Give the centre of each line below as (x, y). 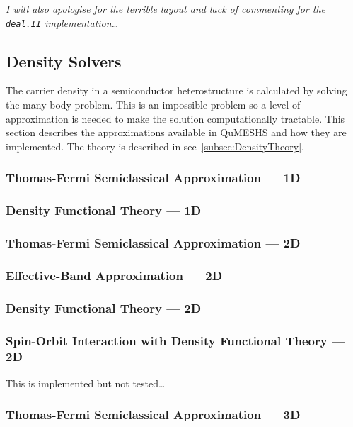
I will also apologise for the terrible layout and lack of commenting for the (166, 9)
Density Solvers (64, 61)
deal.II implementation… (62, 22)
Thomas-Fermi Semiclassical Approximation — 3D (153, 415)
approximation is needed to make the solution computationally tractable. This (175, 118)
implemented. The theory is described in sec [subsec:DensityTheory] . (155, 146)
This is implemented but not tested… (86, 383)
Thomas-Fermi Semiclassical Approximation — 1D (153, 178)
